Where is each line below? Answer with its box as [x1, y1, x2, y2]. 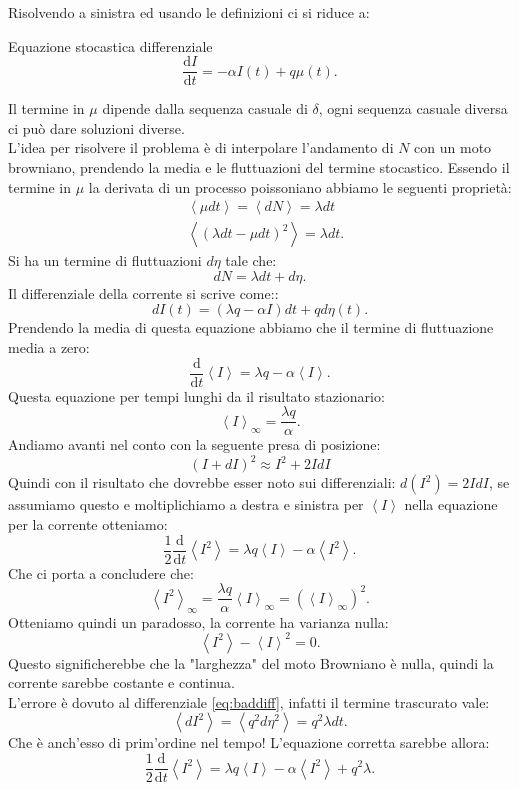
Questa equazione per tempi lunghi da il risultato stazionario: [8, 385, 385, 406]
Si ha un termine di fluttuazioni [8, 250, 202, 271]
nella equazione [404, 494, 498, 515]
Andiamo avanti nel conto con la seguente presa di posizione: [8, 434, 381, 455]
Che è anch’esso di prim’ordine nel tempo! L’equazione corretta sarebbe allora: [8, 732, 490, 753]
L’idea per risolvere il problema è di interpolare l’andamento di [8, 137, 394, 158]
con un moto [414, 137, 492, 158]
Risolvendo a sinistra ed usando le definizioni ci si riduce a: [8, 2, 370, 22]
